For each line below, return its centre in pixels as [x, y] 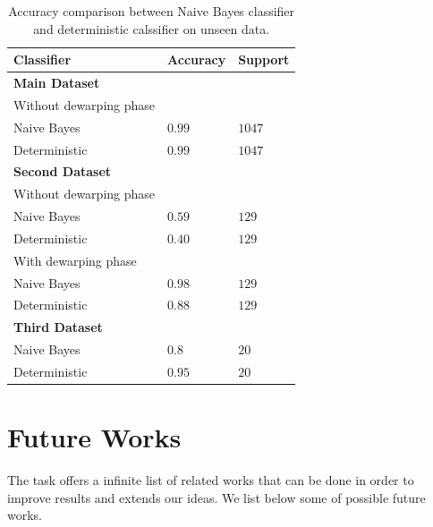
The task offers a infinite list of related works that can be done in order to [211, 480]
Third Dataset [58, 327]
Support [264, 59]
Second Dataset [63, 171]
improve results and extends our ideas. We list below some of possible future [216, 497]
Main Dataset [57, 83]
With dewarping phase [75, 260]
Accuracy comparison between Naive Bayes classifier [152, 11]
